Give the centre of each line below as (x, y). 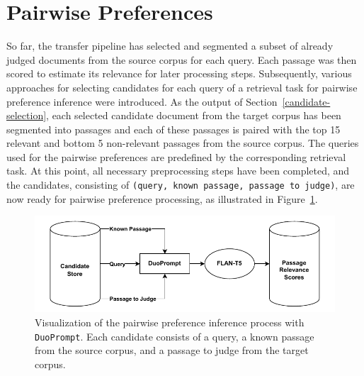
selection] (27, 115)
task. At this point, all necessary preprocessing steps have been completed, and (178, 171)
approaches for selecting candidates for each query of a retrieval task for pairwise (182, 87)
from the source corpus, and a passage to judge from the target (172, 350)
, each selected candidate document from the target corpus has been (194, 115)
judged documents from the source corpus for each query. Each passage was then (182, 59)
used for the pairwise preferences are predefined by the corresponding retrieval (176, 156)
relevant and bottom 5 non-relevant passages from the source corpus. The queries (183, 143)
